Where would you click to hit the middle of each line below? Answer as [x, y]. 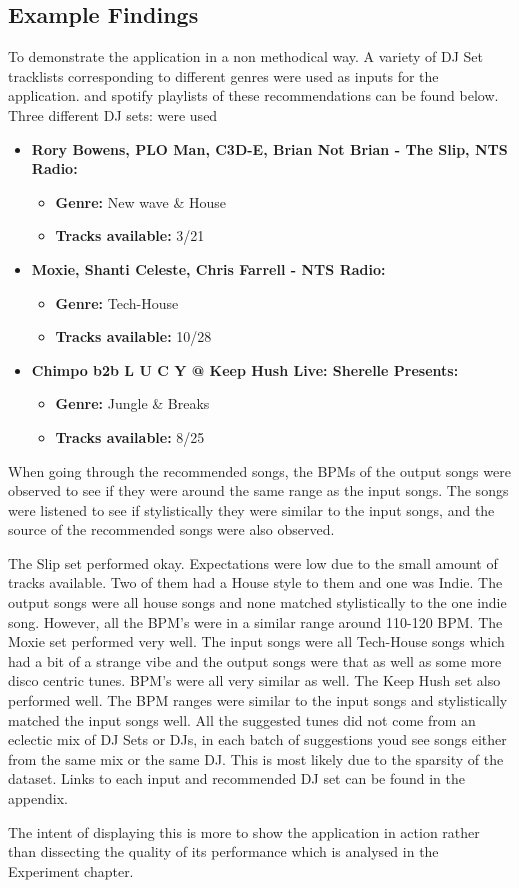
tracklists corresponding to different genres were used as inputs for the [223, 75]
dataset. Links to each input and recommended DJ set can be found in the [237, 778]
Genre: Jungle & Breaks [132, 403]
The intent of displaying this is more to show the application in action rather [244, 831]
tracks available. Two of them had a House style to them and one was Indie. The [255, 582]
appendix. [38, 798]
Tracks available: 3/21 [130, 235]
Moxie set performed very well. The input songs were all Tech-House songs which [256, 641]
